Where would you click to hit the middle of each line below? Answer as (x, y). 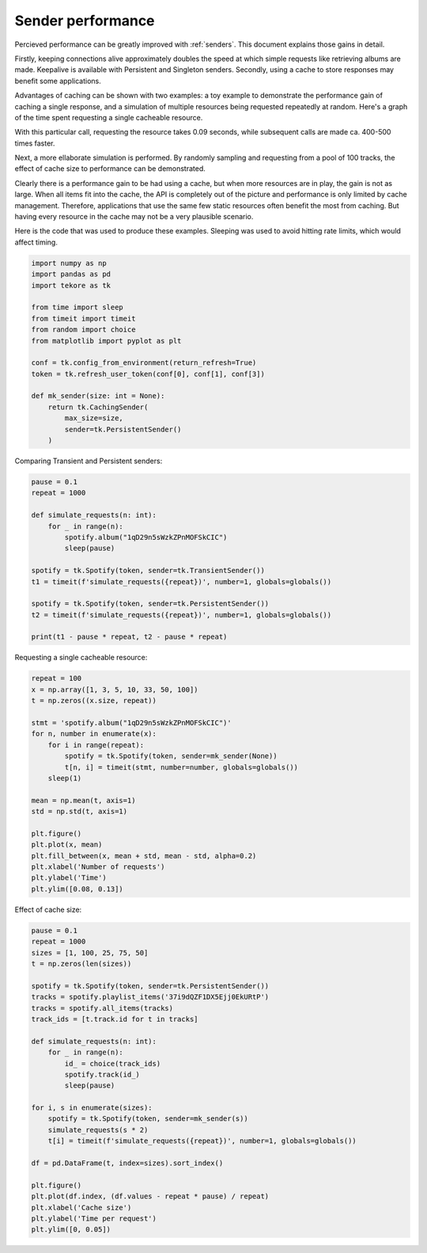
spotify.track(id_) (102, 1074)
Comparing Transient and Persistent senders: (89, 461)
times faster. (35, 143)
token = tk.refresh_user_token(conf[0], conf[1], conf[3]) (148, 374)
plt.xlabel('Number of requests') (98, 867)
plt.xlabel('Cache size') (81, 1207)
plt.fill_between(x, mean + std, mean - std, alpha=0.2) (144, 856)
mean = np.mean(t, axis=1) (83, 800)
